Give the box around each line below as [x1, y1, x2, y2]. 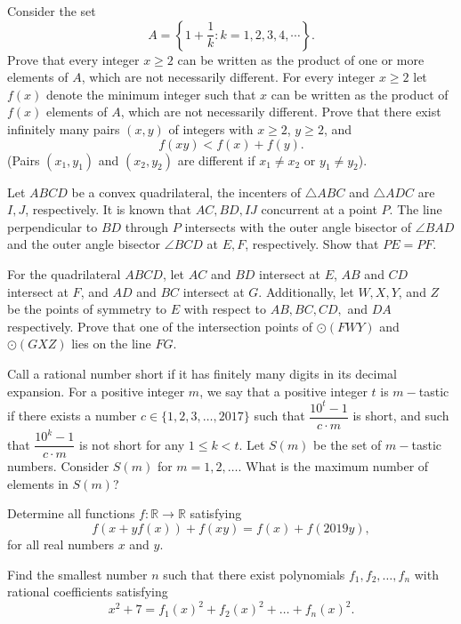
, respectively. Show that [245, 235, 379, 253]
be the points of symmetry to [7, 300, 167, 318]
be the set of [313, 435, 382, 453]
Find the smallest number [7, 564, 148, 583]
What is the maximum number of [246, 457, 429, 476]
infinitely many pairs [7, 119, 120, 138]
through [125, 217, 169, 236]
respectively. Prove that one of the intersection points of [7, 316, 313, 335]
